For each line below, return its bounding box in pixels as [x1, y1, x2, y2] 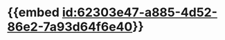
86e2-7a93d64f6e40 [7, 19, 133, 35]
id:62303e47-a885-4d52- [62, 5, 218, 20]
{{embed [7, 5, 60, 20]
